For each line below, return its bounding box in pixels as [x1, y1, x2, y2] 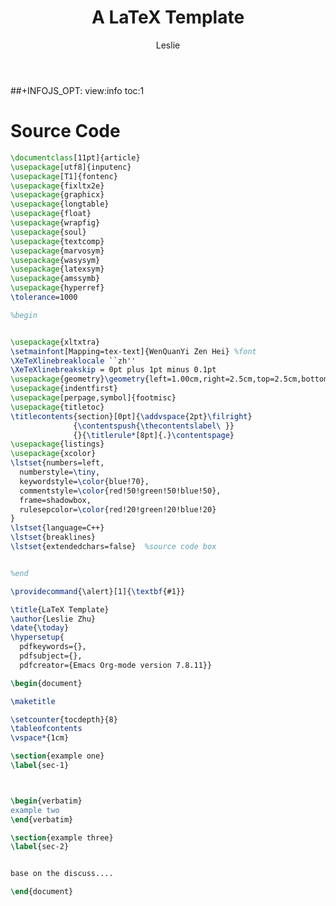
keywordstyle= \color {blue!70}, [19, 476, 150, 486]
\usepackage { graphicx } [10, 190, 105, 200]
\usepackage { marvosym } [10, 246, 105, 256]
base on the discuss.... [10, 869, 114, 879]
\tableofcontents [10, 724, 83, 734]
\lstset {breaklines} [10, 532, 97, 543]
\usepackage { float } [10, 209, 92, 219]
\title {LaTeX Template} [10, 604, 110, 615]
